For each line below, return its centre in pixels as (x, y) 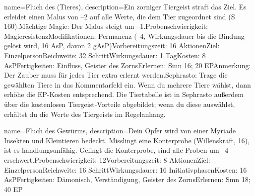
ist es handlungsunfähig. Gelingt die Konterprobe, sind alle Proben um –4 (116, 150)
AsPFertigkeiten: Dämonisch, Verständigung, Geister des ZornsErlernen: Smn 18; (127, 179)
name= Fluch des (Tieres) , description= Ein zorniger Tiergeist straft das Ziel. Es (125, 6)
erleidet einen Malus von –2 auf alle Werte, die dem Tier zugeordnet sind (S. (121, 16)
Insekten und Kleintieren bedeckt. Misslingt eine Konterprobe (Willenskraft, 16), (127, 140)
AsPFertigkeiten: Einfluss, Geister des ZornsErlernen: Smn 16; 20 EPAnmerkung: (127, 65)
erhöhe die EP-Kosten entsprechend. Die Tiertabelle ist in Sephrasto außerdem (124, 94)
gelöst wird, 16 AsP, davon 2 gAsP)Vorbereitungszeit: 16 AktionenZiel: (112, 46)
